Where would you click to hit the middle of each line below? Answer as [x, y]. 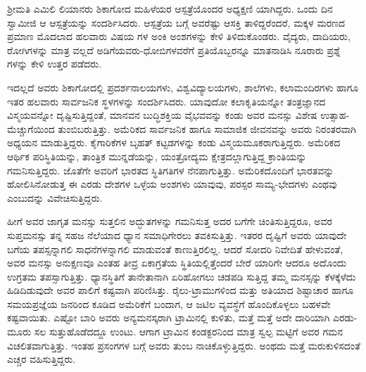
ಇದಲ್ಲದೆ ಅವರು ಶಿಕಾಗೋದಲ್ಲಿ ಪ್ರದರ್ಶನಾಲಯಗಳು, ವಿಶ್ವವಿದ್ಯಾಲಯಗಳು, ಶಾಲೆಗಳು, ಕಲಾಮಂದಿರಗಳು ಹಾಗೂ [183, 87]
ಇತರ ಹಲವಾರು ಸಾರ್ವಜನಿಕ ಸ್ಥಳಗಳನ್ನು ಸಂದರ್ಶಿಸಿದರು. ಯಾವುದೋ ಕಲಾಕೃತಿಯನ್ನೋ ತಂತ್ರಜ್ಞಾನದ [166, 101]
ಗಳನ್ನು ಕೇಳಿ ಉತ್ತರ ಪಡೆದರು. [55, 64]
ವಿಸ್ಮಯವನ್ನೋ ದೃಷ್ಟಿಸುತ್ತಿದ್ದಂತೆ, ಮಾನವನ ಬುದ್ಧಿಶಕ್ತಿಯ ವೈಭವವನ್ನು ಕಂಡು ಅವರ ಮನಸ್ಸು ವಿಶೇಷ [162, 115]
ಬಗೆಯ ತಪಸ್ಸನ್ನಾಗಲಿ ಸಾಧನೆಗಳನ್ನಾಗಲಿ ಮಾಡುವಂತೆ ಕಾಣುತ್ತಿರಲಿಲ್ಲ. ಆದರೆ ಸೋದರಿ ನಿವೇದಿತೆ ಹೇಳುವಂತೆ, [175, 249]
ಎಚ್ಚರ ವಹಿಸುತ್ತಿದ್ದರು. [42, 359]
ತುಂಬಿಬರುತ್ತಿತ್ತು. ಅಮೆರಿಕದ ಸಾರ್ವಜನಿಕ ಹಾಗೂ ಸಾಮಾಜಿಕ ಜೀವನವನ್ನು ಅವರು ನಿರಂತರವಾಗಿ [207, 128]
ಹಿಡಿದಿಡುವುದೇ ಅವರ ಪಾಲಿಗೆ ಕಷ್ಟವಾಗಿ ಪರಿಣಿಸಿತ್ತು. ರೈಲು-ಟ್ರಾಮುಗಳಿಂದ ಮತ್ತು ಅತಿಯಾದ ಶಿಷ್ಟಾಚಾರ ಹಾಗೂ [181, 290]
